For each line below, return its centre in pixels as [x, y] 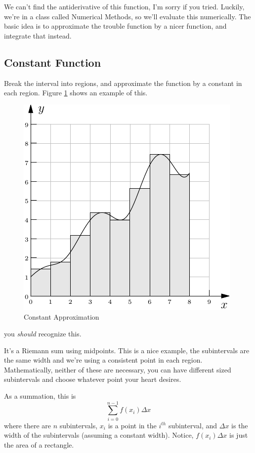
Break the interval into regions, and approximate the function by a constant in [123, 83]
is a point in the [132, 425]
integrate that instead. [38, 35]
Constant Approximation [62, 317]
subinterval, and [193, 425]
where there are [27, 425]
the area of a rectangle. [39, 444]
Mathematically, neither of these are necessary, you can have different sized [118, 369]
